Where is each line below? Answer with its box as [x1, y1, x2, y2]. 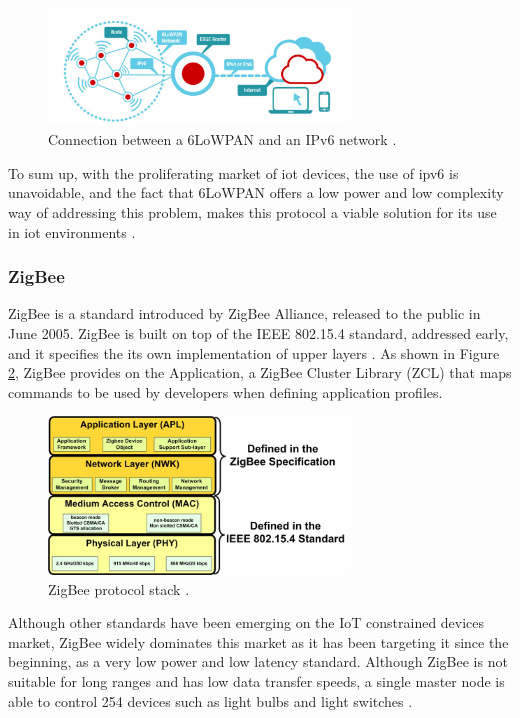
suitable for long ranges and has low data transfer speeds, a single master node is [8, 670, 505, 691]
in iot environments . [8, 221, 136, 242]
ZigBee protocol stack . [48, 578, 190, 599]
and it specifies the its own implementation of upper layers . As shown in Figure [8, 342, 500, 363]
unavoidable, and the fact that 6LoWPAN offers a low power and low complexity [8, 182, 504, 203]
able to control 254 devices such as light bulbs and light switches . [8, 690, 413, 711]
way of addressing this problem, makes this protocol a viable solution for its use [8, 202, 497, 223]
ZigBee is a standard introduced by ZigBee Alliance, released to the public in [8, 303, 481, 324]
